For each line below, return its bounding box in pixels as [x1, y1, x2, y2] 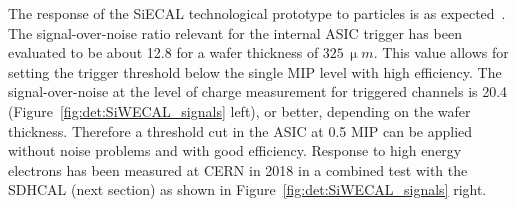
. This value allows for [373, 42, 509, 63]
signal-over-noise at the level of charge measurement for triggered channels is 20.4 [8, 81, 508, 102]
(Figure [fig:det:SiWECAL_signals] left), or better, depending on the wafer [8, 100, 471, 121]
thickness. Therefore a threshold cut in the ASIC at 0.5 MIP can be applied [8, 120, 473, 141]
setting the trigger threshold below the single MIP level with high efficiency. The [8, 61, 502, 82]
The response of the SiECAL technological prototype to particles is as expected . [8, 3, 506, 23]
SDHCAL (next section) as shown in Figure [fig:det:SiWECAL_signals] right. [8, 179, 487, 200]
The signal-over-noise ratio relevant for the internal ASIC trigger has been [8, 22, 462, 43]
